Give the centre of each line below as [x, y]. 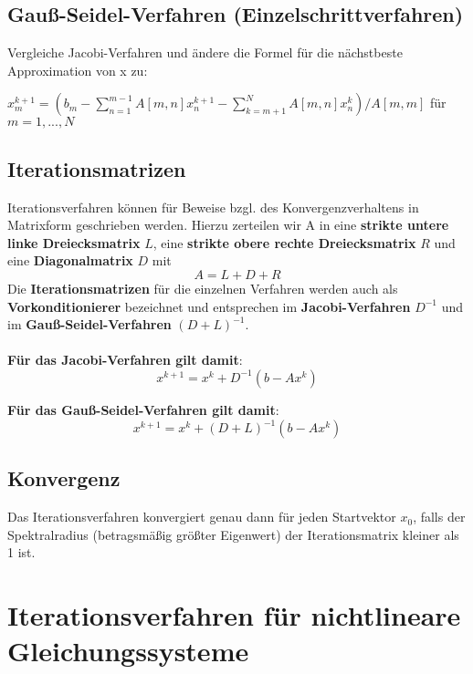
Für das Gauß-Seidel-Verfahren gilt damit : [143, 409]
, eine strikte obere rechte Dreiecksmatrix [284, 242]
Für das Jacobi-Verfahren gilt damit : [125, 360]
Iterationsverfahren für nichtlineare [234, 615]
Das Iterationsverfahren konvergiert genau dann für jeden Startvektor [202, 517]
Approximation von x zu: [78, 70]
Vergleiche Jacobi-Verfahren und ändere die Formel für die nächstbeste [205, 52]
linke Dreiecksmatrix [74, 242]
